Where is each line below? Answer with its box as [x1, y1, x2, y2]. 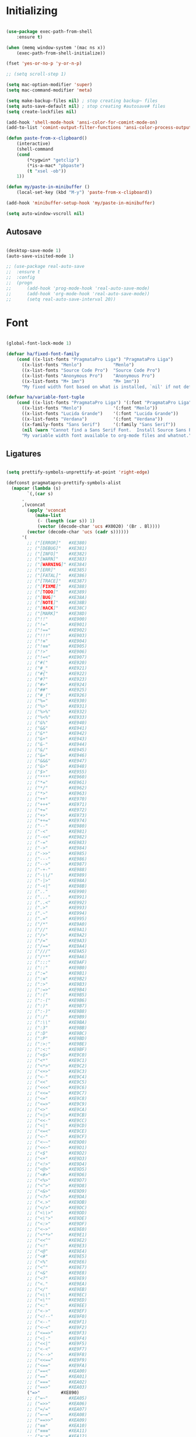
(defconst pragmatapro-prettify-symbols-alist [6, 480, 121, 486]
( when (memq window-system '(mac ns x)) [6, 45, 106, 50]
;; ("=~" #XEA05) [27, 1395, 87, 1401]
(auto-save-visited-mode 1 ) [6, 253, 75, 259]
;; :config [6, 274, 35, 281]
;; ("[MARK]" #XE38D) [27, 611, 87, 617]
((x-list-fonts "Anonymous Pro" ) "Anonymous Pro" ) [21, 373, 156, 379]
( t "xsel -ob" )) [27, 168, 66, 174]
